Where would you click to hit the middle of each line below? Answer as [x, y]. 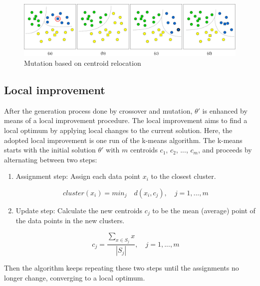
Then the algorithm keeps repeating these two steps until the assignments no [122, 268]
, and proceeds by [225, 150]
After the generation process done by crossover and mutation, [98, 110]
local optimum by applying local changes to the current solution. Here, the [118, 130]
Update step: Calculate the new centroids [79, 210]
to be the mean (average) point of [204, 210]
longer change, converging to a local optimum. [75, 277]
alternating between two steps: [51, 159]
